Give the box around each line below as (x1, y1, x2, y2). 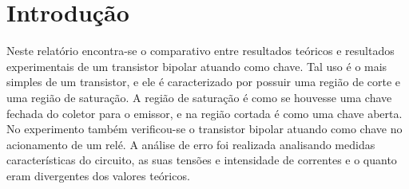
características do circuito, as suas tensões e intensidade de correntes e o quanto (6, 152, 397, 168)
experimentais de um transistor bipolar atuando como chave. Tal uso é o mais (6, 57, 387, 74)
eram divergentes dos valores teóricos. (6, 167, 190, 183)
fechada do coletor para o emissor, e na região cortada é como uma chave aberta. (6, 104, 403, 121)
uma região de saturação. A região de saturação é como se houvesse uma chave (6, 89, 392, 105)
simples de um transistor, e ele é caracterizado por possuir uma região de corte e (6, 73, 401, 90)
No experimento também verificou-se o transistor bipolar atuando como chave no (6, 120, 403, 137)
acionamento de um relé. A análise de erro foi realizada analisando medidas (6, 136, 375, 152)
